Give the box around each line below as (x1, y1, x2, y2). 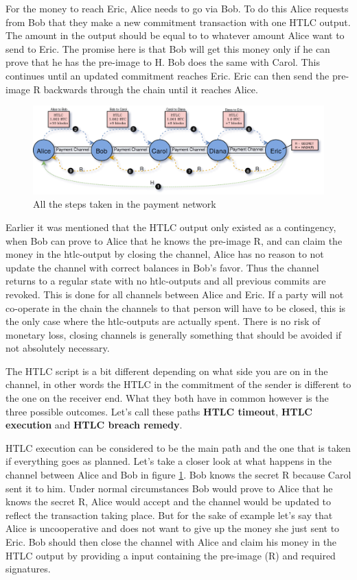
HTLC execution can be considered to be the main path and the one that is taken (5, 440, 351, 455)
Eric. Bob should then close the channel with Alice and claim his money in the (5, 535, 337, 548)
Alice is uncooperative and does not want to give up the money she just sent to (5, 521, 340, 535)
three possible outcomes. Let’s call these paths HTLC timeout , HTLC (5, 404, 312, 418)
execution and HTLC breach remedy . (5, 418, 183, 432)
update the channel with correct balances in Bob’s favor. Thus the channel (5, 260, 319, 274)
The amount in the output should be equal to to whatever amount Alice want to (5, 28, 345, 43)
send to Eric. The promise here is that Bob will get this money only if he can (5, 41, 330, 56)
